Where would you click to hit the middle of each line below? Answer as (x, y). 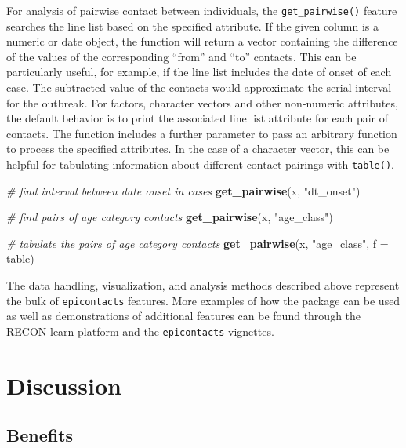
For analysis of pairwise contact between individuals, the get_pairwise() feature (202, 10)
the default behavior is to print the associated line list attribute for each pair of (198, 118)
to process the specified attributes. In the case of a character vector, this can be (198, 149)
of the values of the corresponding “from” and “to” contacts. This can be (181, 56)
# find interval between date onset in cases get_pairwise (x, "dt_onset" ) (183, 190)
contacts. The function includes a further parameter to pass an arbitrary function (202, 133)
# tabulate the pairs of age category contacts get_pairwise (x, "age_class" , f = (198, 243)
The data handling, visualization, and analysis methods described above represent (203, 285)
